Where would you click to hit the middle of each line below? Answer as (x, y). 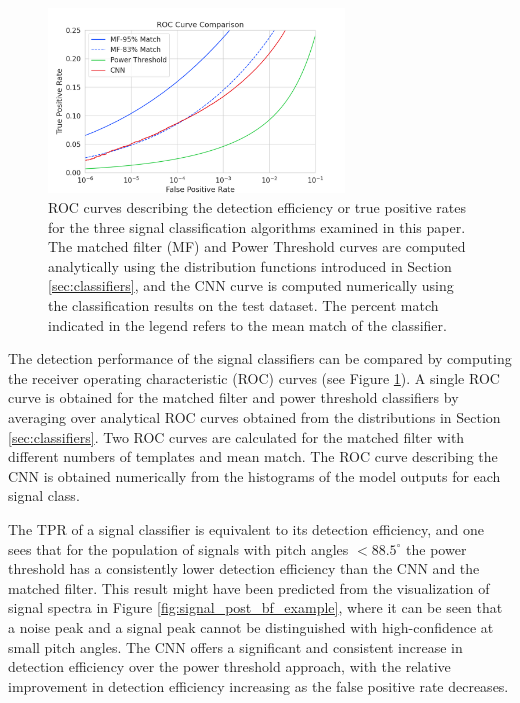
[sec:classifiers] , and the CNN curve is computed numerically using (251, 285)
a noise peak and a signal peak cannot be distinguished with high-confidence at (251, 626)
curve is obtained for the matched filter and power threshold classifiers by (233, 397)
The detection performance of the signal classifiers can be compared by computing (260, 358)
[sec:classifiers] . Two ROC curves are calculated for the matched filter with (236, 436)
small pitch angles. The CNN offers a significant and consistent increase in (235, 646)
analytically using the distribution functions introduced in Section (250, 265)
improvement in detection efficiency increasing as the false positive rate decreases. (258, 685)
